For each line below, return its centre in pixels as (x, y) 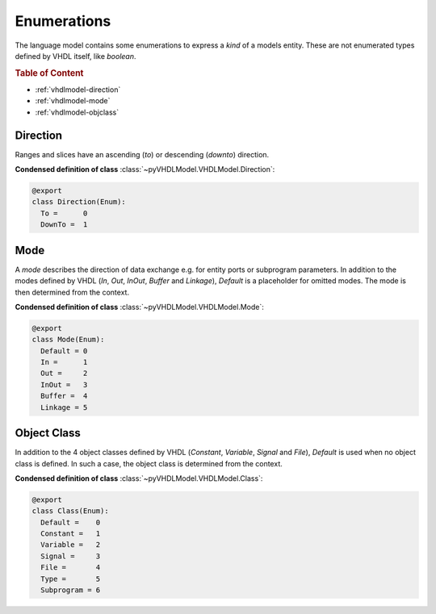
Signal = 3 (71, 556)
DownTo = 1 (64, 225)
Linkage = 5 (64, 407)
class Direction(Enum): (79, 202)
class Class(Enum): (70, 511)
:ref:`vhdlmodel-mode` (73, 101)
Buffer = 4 (64, 396)
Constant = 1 (71, 534)
